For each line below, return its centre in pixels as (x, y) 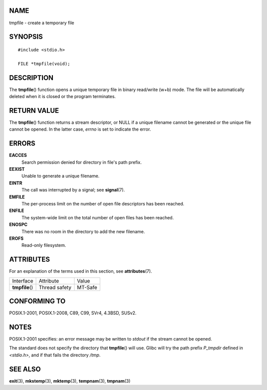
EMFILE (17, 197)
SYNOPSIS (26, 37)
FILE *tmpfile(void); (44, 64)
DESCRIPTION (31, 77)
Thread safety (55, 287)
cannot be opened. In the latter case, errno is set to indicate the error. (80, 129)
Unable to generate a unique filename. (61, 176)
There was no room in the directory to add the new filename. (83, 231)
